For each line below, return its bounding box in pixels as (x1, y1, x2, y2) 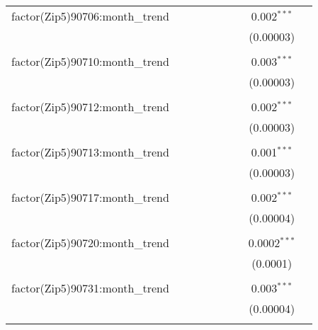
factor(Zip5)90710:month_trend (11, 53, 169, 69)
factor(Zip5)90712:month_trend (11, 98, 169, 115)
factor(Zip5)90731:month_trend (11, 280, 169, 296)
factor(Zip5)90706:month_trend (11, 8, 169, 24)
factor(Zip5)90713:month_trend (11, 144, 169, 160)
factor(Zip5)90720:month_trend (11, 234, 169, 251)
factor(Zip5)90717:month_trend (11, 189, 169, 205)
